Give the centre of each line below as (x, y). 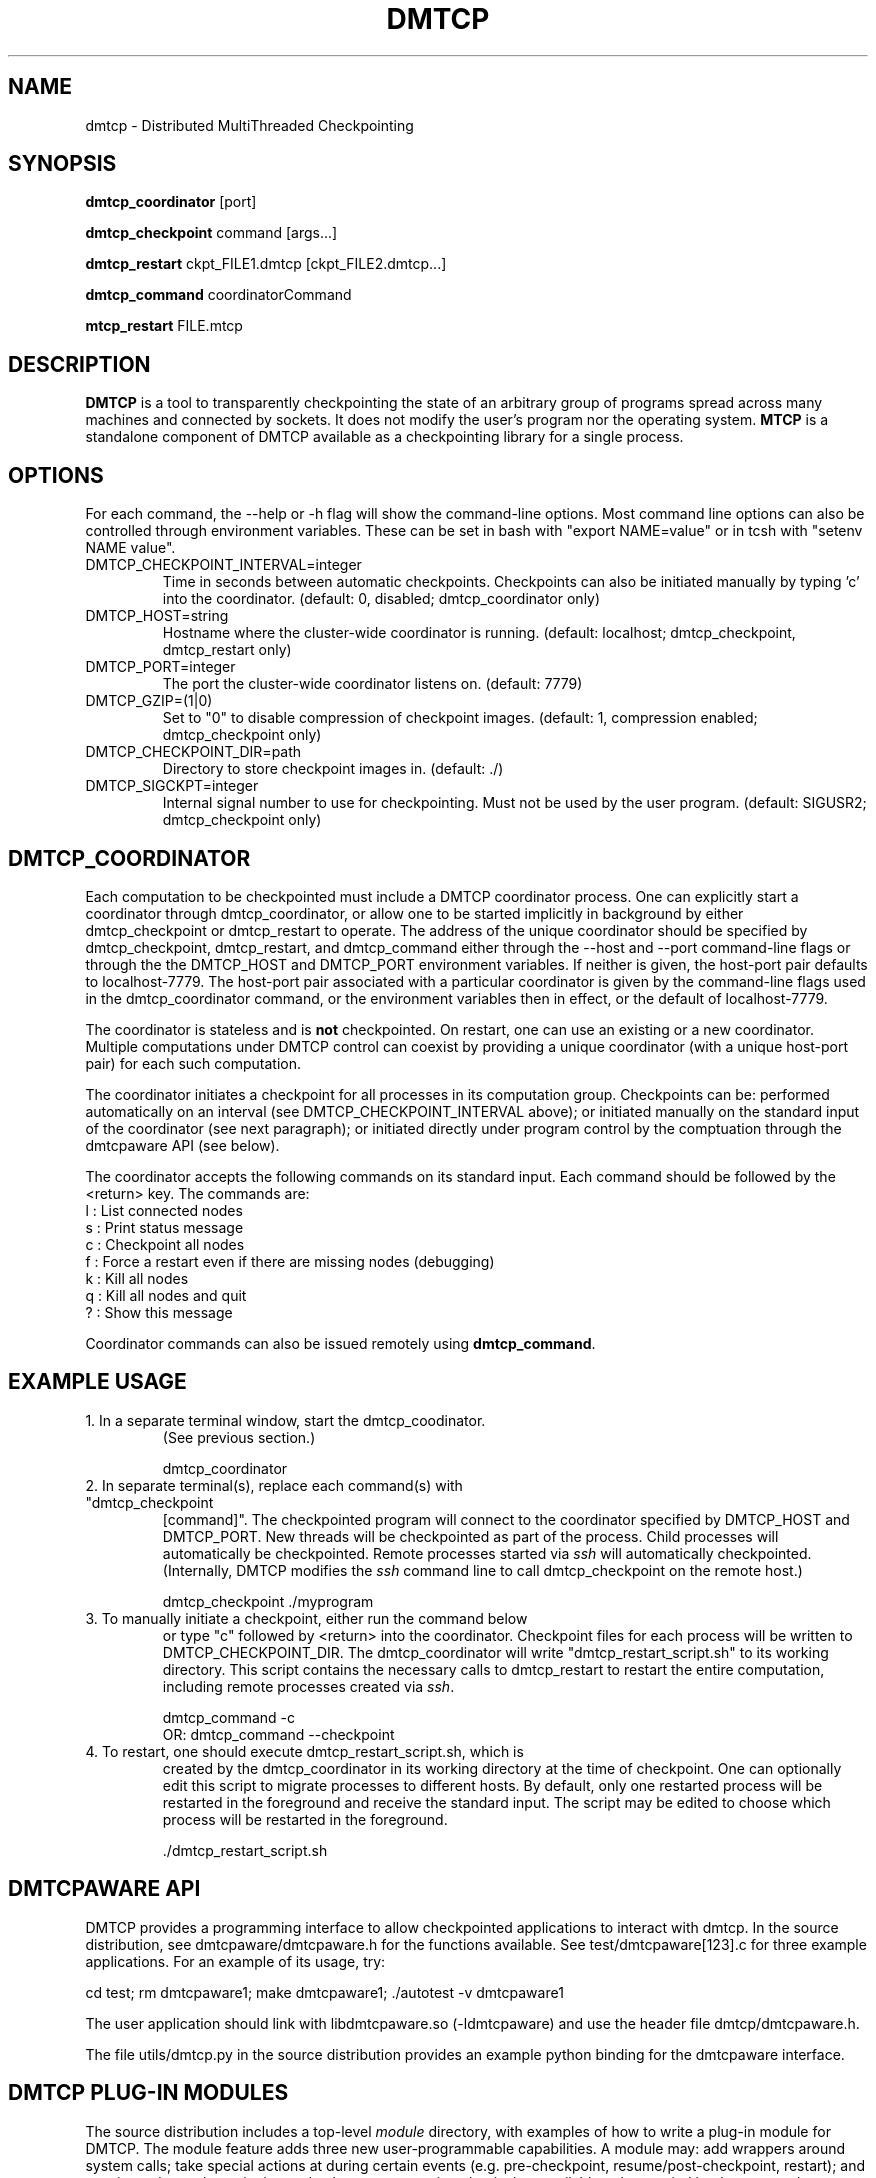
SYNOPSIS (62, 164)
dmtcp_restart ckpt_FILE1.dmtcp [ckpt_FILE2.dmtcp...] (266, 264)
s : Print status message (164, 1227)
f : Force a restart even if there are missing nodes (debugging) (290, 1261)
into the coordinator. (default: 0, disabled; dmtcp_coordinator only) (381, 599)
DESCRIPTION (79, 364)
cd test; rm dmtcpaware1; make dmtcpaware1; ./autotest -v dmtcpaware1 (324, 1992)
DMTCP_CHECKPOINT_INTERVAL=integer (223, 565)
